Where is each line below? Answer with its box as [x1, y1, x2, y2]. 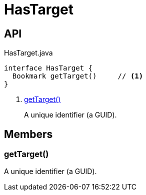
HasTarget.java [4, 48, 53, 57]
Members [4, 127, 53, 140]
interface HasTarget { [4, 64, 93, 72]
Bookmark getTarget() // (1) [12, 72, 143, 80]
